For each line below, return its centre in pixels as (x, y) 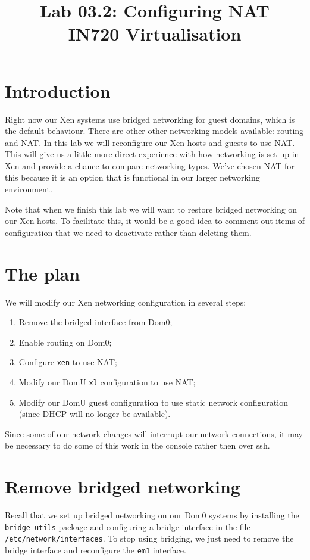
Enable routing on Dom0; (65, 342)
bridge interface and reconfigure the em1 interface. (95, 550)
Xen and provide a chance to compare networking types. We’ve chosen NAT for (150, 165)
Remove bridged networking (123, 486)
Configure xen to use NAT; (68, 362)
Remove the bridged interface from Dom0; (95, 322)
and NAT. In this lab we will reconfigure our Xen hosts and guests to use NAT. (150, 142)
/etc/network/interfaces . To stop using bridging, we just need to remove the (149, 538)
